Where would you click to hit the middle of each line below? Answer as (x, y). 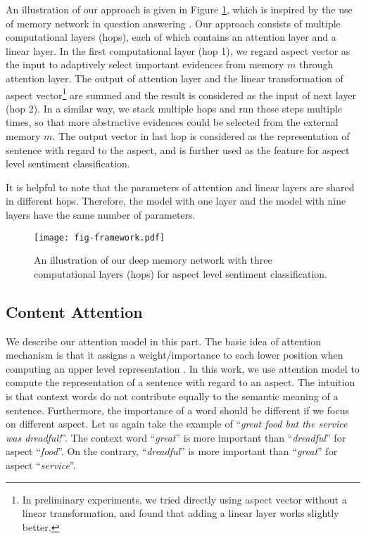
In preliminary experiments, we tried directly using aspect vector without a (184, 499)
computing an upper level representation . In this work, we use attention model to (183, 368)
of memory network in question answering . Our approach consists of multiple (173, 23)
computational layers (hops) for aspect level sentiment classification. (181, 273)
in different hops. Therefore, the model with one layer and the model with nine (176, 201)
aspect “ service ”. (41, 465)
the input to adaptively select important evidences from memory (145, 64)
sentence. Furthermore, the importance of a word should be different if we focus (177, 410)
